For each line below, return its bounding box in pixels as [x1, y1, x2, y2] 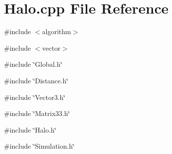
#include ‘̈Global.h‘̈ [4, 59, 62, 69]
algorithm [42, 26, 71, 37]
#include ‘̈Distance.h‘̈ [4, 75, 69, 85]
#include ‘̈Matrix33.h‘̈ [4, 108, 70, 118]
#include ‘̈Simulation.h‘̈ [4, 141, 75, 151]
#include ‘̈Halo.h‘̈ [4, 124, 57, 135]
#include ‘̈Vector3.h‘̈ [4, 92, 66, 102]
